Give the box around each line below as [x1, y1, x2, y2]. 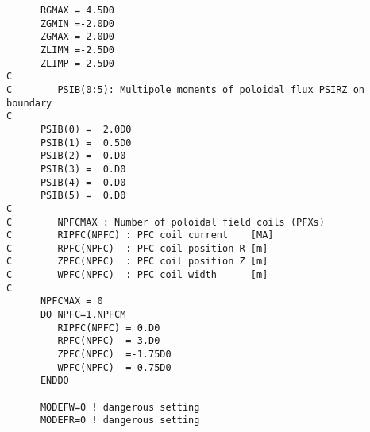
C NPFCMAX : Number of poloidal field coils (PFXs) [6, 216, 325, 228]
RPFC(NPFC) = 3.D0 [57, 335, 160, 347]
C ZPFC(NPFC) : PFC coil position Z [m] [6, 256, 268, 268]
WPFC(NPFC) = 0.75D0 [57, 361, 172, 373]
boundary [6, 97, 52, 109]
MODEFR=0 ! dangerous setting [40, 415, 200, 426]
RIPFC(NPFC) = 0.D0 [57, 322, 160, 334]
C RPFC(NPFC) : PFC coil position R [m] [6, 242, 268, 254]
